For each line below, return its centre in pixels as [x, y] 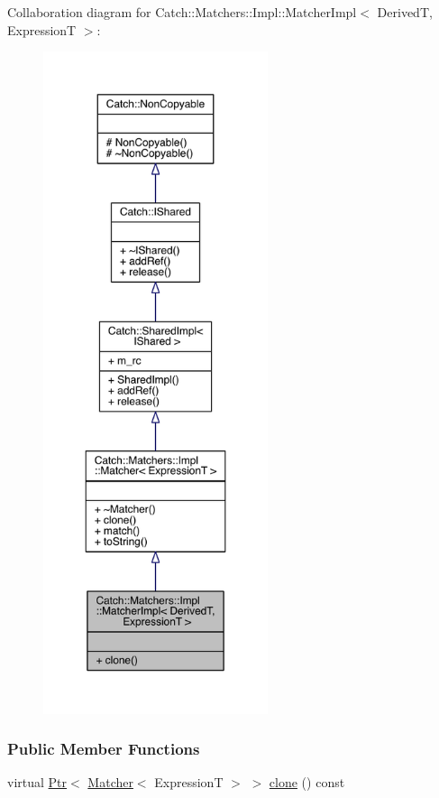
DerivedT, [405, 12]
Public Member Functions [104, 749]
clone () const [307, 782]
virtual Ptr [37, 782]
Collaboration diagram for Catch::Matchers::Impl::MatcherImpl [182, 12]
